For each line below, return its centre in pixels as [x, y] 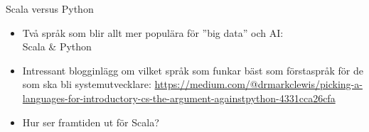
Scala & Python [57, 46]
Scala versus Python [50, 9]
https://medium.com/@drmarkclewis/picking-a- [258, 84]
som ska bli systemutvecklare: [87, 84]
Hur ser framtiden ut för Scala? [91, 122]
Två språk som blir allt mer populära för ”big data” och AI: [153, 32]
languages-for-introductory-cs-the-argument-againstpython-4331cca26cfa [179, 98]
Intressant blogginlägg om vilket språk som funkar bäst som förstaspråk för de [193, 70]
